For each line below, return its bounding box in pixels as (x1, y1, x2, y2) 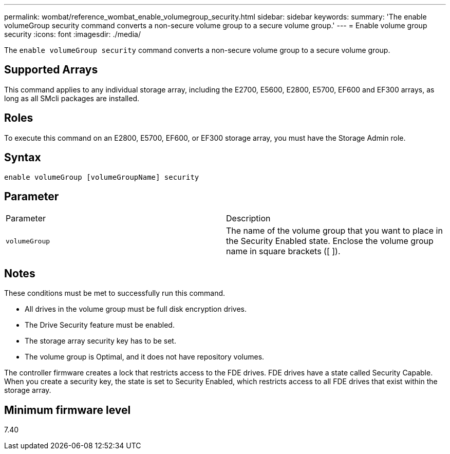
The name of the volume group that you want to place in (226, 225, 443, 236)
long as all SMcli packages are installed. (4, 93, 139, 103)
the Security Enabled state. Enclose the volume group (226, 236, 434, 247)
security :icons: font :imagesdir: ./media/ (4, 30, 141, 39)
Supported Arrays (4, 63, 98, 77)
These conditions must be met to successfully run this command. (4, 289, 226, 298)
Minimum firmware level (4, 403, 131, 417)
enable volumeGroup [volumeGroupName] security (4, 173, 199, 181)
